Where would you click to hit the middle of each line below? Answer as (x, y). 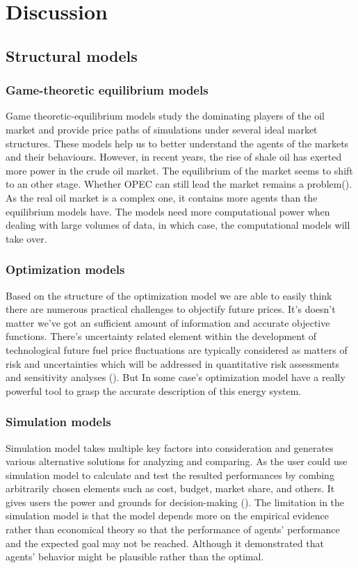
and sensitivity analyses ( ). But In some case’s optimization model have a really (176, 377)
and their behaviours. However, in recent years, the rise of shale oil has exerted (174, 157)
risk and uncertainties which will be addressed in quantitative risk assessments (173, 363)
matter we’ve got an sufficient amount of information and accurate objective (168, 322)
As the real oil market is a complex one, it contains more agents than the (162, 197)
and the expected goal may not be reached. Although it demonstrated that (165, 543)
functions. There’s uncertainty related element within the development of (161, 336)
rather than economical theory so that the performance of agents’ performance (173, 529)
